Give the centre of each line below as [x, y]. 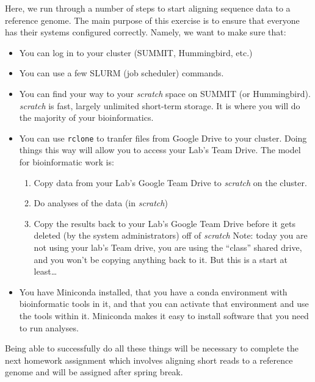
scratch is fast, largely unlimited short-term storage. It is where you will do [160, 105]
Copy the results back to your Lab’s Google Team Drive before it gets [165, 223]
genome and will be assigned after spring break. [94, 372]
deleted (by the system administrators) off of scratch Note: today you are [171, 235]
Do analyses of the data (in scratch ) [101, 203]
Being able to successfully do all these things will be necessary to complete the [152, 348]
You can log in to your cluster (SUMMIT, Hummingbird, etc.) [136, 52]
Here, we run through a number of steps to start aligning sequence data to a [148, 8]
